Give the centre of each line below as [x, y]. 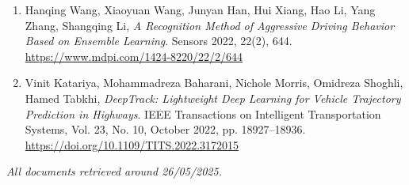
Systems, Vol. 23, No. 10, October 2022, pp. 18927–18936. [165, 129]
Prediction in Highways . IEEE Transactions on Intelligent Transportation [203, 113]
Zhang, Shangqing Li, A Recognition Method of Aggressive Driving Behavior [210, 25]
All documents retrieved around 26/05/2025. [114, 171]
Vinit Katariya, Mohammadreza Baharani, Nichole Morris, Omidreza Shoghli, [214, 83]
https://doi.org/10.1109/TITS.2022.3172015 [132, 144]
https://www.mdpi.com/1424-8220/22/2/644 [134, 56]
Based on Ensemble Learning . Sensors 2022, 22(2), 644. [159, 41]
